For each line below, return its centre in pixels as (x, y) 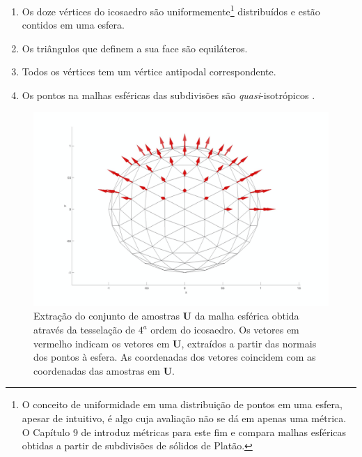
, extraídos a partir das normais (249, 343)
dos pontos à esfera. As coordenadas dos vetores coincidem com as (175, 357)
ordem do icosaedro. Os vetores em (225, 330)
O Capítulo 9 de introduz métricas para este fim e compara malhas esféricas (184, 432)
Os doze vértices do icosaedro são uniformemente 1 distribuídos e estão (171, 10)
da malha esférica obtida (247, 316)
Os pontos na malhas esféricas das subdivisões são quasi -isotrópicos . (168, 95)
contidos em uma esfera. (73, 25)
